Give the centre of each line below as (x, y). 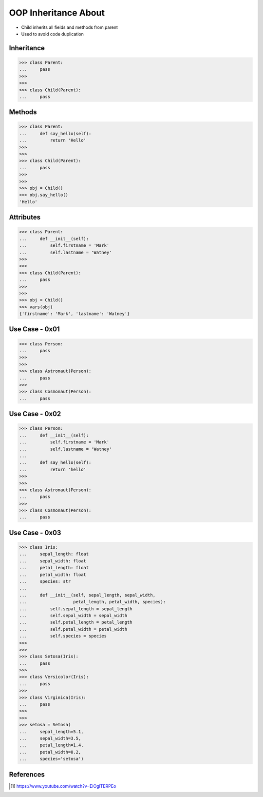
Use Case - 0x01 (34, 329)
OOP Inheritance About (57, 13)
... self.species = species (63, 636)
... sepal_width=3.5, (50, 738)
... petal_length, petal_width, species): (93, 602)
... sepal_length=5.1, (51, 731)
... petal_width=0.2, (50, 752)
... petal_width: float (53, 575)
